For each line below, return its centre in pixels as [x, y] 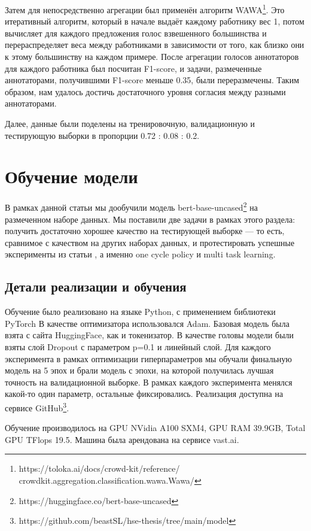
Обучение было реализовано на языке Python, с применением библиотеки [140, 312]
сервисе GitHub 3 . [37, 406]
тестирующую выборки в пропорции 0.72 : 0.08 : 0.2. [102, 135]
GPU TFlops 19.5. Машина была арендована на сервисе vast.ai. [122, 439]
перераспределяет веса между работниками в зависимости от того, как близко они [155, 45]
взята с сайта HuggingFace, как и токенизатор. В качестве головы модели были [150, 335]
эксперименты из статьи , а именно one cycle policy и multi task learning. [140, 254]
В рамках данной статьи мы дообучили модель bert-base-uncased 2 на [131, 206]
